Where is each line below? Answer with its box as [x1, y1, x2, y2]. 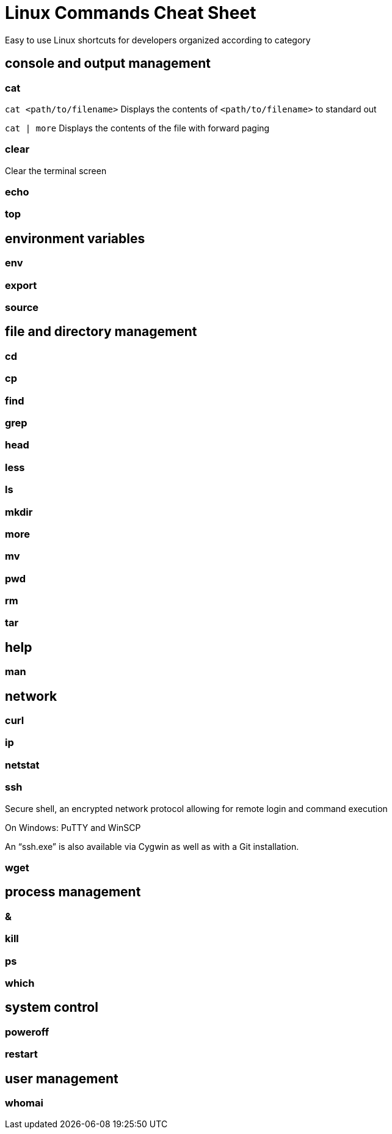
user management [5, 1070, 118, 1086]
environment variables [5, 230, 145, 246]
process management [5, 884, 141, 900]
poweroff [5, 1025, 49, 1038]
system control [5, 1000, 98, 1015]
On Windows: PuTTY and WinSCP [5, 822, 141, 833]
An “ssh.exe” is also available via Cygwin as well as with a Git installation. [5, 841, 299, 852]
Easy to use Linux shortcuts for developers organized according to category [5, 34, 311, 45]
